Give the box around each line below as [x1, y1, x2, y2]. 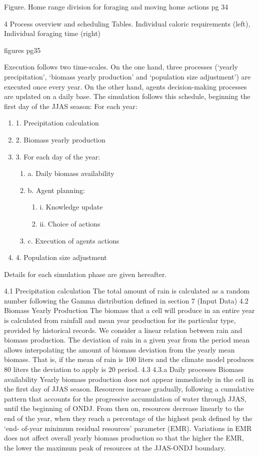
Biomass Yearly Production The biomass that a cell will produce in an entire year [4, 305, 255, 315]
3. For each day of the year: [15, 151, 100, 161]
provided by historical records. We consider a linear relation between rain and [4, 324, 242, 335]
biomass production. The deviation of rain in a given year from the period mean [4, 334, 250, 345]
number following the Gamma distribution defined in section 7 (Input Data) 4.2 [4, 295, 248, 305]
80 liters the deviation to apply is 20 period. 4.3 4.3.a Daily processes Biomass [4, 364, 244, 374]
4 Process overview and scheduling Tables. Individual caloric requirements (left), [4, 18, 250, 28]
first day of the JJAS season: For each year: [4, 100, 137, 111]
